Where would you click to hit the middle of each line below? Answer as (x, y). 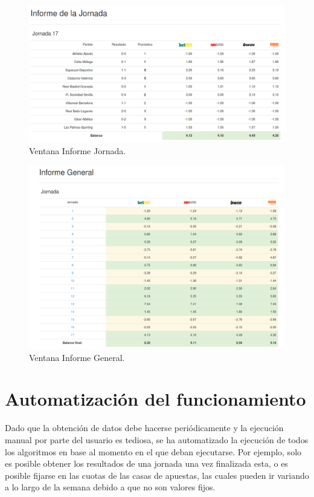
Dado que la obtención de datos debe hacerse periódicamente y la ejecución (144, 428)
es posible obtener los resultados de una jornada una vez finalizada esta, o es (146, 463)
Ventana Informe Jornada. (78, 150)
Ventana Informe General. (77, 357)
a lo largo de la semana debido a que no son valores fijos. (110, 487)
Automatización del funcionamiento (155, 399)
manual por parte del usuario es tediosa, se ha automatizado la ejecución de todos (157, 439)
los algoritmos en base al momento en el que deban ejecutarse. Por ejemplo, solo (153, 451)
